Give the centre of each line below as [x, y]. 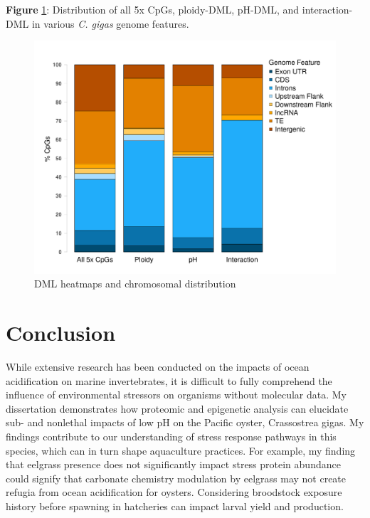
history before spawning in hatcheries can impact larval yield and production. [175, 506]
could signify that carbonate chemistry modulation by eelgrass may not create [176, 478]
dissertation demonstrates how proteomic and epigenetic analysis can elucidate [177, 408]
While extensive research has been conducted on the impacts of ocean [158, 367]
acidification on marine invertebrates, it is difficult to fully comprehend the [169, 380]
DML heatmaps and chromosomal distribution [135, 284]
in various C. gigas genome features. [110, 23]
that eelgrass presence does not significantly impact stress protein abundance [173, 464]
